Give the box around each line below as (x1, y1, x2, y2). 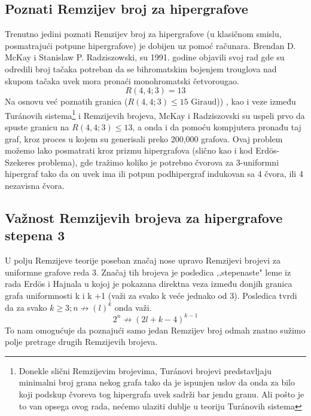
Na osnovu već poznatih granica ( (5, 95, 128, 108)
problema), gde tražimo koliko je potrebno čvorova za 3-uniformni (38, 155, 279, 168)
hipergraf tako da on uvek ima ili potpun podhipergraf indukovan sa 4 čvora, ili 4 (5, 167, 303, 180)
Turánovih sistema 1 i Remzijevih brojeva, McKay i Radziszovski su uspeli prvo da (5, 107, 305, 121)
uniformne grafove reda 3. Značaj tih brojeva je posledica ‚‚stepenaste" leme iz (5, 265, 291, 278)
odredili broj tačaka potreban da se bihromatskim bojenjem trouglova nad (5, 62, 277, 75)
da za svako (5, 301, 47, 313)
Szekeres (5, 155, 35, 168)
